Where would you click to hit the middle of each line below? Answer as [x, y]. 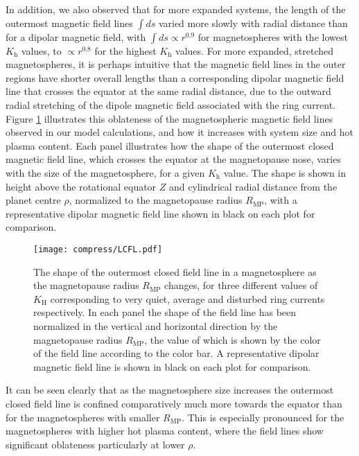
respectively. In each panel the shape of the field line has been [165, 312]
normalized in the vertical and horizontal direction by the [156, 325]
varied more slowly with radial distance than [253, 23]
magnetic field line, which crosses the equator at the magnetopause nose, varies [173, 159]
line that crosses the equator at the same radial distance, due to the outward [168, 91]
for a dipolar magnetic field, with [76, 36]
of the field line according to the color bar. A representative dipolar [176, 353]
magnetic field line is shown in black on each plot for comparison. [172, 366]
